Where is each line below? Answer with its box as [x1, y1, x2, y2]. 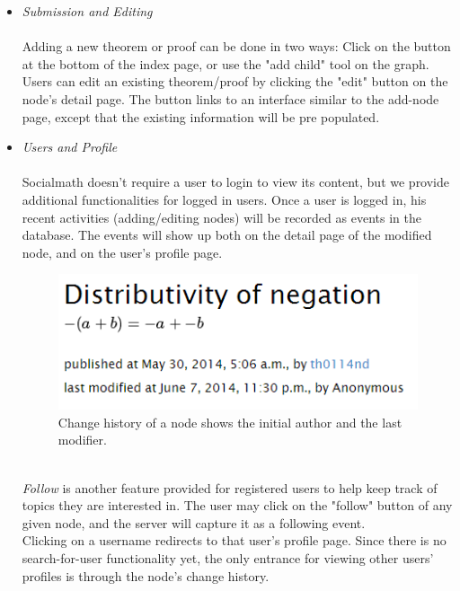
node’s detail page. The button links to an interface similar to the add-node [22, 89, 439, 108]
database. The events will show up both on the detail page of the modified [22, 225, 432, 244]
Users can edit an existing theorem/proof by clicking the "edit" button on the [22, 72, 448, 91]
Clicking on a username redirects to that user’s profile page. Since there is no [22, 531, 447, 550]
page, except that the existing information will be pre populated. [22, 107, 380, 126]
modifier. [57, 430, 107, 449]
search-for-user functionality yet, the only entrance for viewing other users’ [22, 548, 434, 567]
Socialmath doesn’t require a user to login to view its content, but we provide [22, 172, 450, 191]
